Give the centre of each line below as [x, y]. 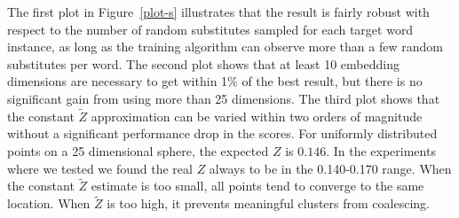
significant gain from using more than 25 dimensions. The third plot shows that [224, 98]
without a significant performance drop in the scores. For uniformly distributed [222, 133]
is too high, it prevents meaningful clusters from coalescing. [268, 203]
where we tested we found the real [100, 168]
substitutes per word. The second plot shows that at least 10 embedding [203, 63]
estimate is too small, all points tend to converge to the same [257, 186]
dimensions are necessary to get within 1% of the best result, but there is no [215, 81]
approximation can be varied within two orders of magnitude [257, 116]
